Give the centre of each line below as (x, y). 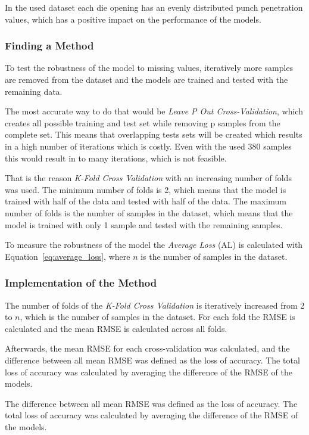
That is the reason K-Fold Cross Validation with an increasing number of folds (148, 178)
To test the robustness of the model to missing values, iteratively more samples (149, 68)
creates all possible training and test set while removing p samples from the (143, 122)
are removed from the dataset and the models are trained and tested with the (146, 79)
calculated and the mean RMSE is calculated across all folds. (116, 328)
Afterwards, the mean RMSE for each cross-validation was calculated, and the (147, 348)
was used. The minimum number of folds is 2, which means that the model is (146, 189)
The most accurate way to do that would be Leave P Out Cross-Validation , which (154, 111)
